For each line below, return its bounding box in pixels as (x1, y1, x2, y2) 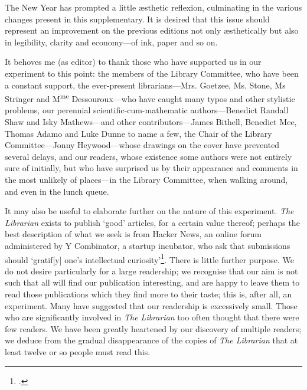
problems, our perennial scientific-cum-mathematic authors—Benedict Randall (5, 104, 289, 116)
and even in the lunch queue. (5, 185, 109, 197)
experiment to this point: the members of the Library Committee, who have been (5, 67, 299, 79)
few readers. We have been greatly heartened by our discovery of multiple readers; (5, 322, 302, 335)
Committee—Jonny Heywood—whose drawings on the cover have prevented (5, 139, 280, 151)
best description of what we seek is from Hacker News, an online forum (5, 228, 262, 240)
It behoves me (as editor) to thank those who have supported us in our (5, 55, 262, 68)
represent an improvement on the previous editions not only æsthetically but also (5, 24, 299, 37)
